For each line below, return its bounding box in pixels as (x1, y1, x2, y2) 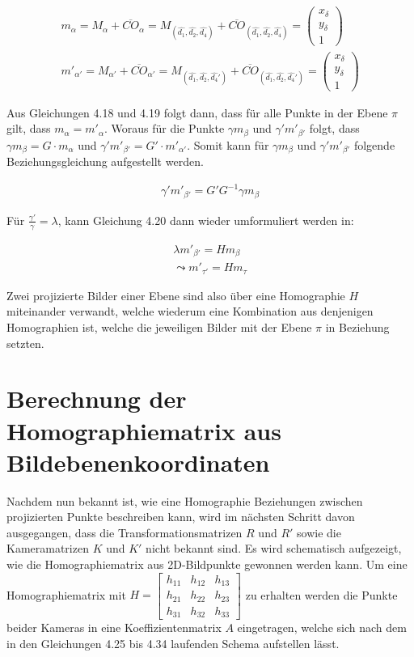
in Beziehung (325, 318, 390, 335)
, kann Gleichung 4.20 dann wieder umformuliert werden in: (57, 211, 354, 228)
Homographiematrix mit (6, 586, 126, 603)
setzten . (6, 334, 44, 351)
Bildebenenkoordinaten (6, 445, 270, 478)
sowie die (297, 523, 341, 540)
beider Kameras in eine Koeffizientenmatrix (6, 619, 222, 636)
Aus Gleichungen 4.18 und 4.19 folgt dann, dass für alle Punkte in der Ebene (6, 104, 388, 121)
